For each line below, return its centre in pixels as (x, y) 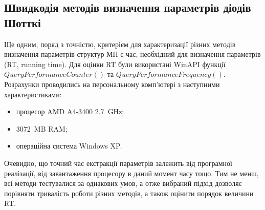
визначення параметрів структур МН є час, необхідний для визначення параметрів (132, 54)
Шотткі (23, 22)
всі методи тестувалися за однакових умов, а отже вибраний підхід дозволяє (123, 183)
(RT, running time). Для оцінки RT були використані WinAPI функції (115, 64)
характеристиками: (33, 94)
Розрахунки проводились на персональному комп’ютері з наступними (112, 84)
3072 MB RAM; (42, 128)
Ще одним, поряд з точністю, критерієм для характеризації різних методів (120, 44)
